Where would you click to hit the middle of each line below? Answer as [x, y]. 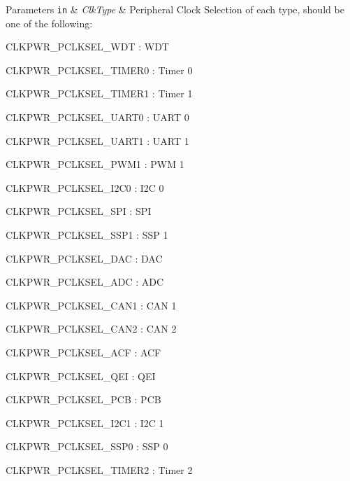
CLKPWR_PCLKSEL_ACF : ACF [83, 352]
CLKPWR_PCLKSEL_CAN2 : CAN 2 [91, 329]
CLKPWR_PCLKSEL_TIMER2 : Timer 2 [99, 469]
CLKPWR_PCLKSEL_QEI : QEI [81, 376]
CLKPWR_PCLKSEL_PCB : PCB [83, 399]
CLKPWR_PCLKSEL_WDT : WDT [87, 47]
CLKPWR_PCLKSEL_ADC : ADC [85, 282]
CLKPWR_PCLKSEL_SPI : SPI [79, 211]
